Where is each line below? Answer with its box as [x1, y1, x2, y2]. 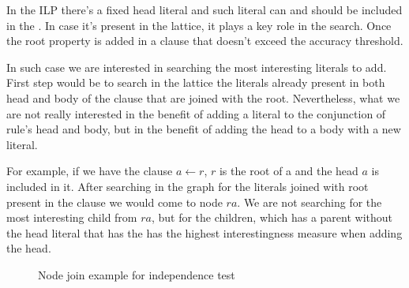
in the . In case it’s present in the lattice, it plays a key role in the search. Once [6, 17, 392, 33]
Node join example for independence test [38, 266, 235, 282]
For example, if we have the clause [6, 163, 173, 179]
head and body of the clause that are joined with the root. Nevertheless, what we [6, 89, 400, 106]
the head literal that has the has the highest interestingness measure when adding [6, 224, 403, 241]
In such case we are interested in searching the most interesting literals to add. [6, 58, 387, 75]
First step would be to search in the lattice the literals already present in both [6, 74, 385, 91]
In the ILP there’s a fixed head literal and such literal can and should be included [6, 2, 403, 17]
